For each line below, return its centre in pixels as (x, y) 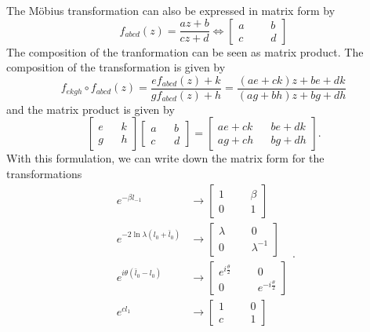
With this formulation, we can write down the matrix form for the (165, 158)
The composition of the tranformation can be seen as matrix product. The (185, 51)
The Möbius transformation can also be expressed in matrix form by (171, 10)
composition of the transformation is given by (116, 67)
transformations (44, 174)
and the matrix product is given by (91, 109)
